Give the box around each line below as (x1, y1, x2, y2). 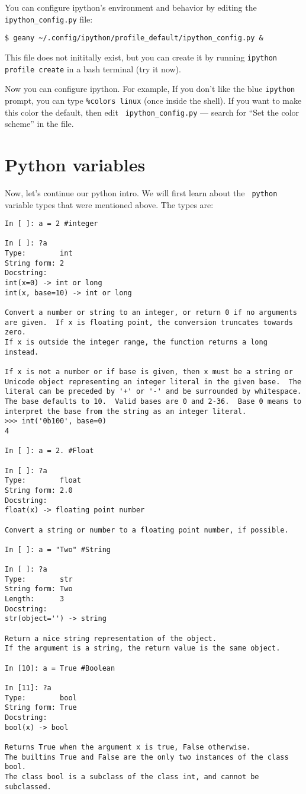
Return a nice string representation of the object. (5, 634, 217, 643)
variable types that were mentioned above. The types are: (5, 198, 214, 211)
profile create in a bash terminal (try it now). (5, 62, 181, 75)
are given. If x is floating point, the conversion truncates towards (5, 318, 293, 327)
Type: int (5, 249, 73, 258)
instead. (5, 347, 39, 356)
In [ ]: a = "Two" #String (5, 545, 111, 554)
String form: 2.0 (5, 486, 73, 495)
